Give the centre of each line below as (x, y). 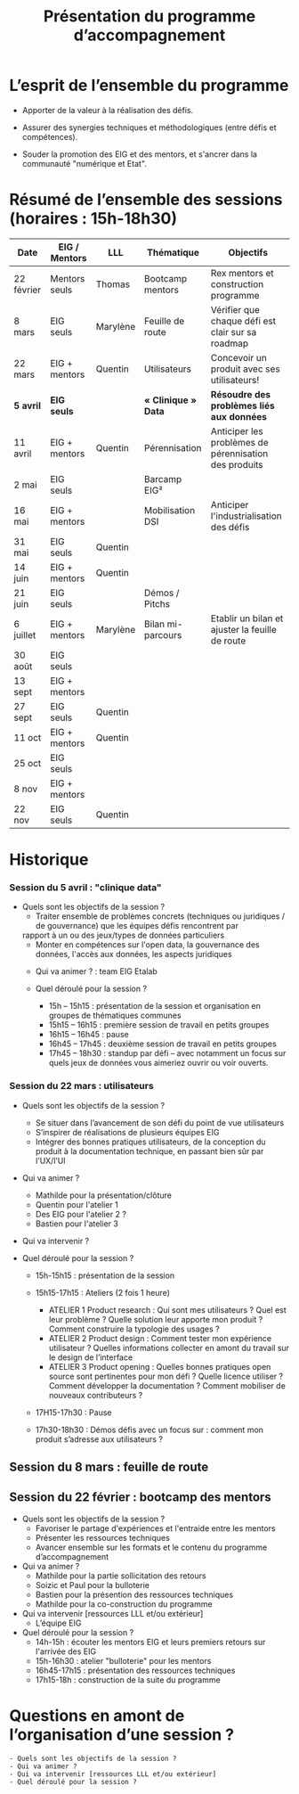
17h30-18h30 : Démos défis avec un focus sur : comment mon (149, 1429)
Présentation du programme (149, 16)
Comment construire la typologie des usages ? (134, 1329)
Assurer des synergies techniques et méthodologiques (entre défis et (149, 127)
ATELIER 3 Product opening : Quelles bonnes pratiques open (160, 1366)
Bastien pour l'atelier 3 (77, 1224)
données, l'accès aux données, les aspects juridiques (134, 954)
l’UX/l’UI (50, 1160)
